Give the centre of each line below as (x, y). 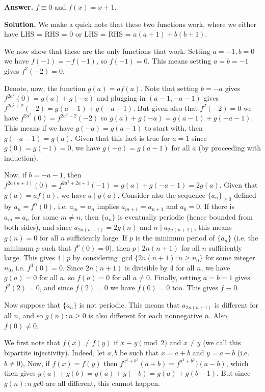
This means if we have (39, 128)
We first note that (32, 342)
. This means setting (179, 61)
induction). (21, 157)
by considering (95, 258)
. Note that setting (169, 88)
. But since (234, 373)
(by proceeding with (230, 148)
